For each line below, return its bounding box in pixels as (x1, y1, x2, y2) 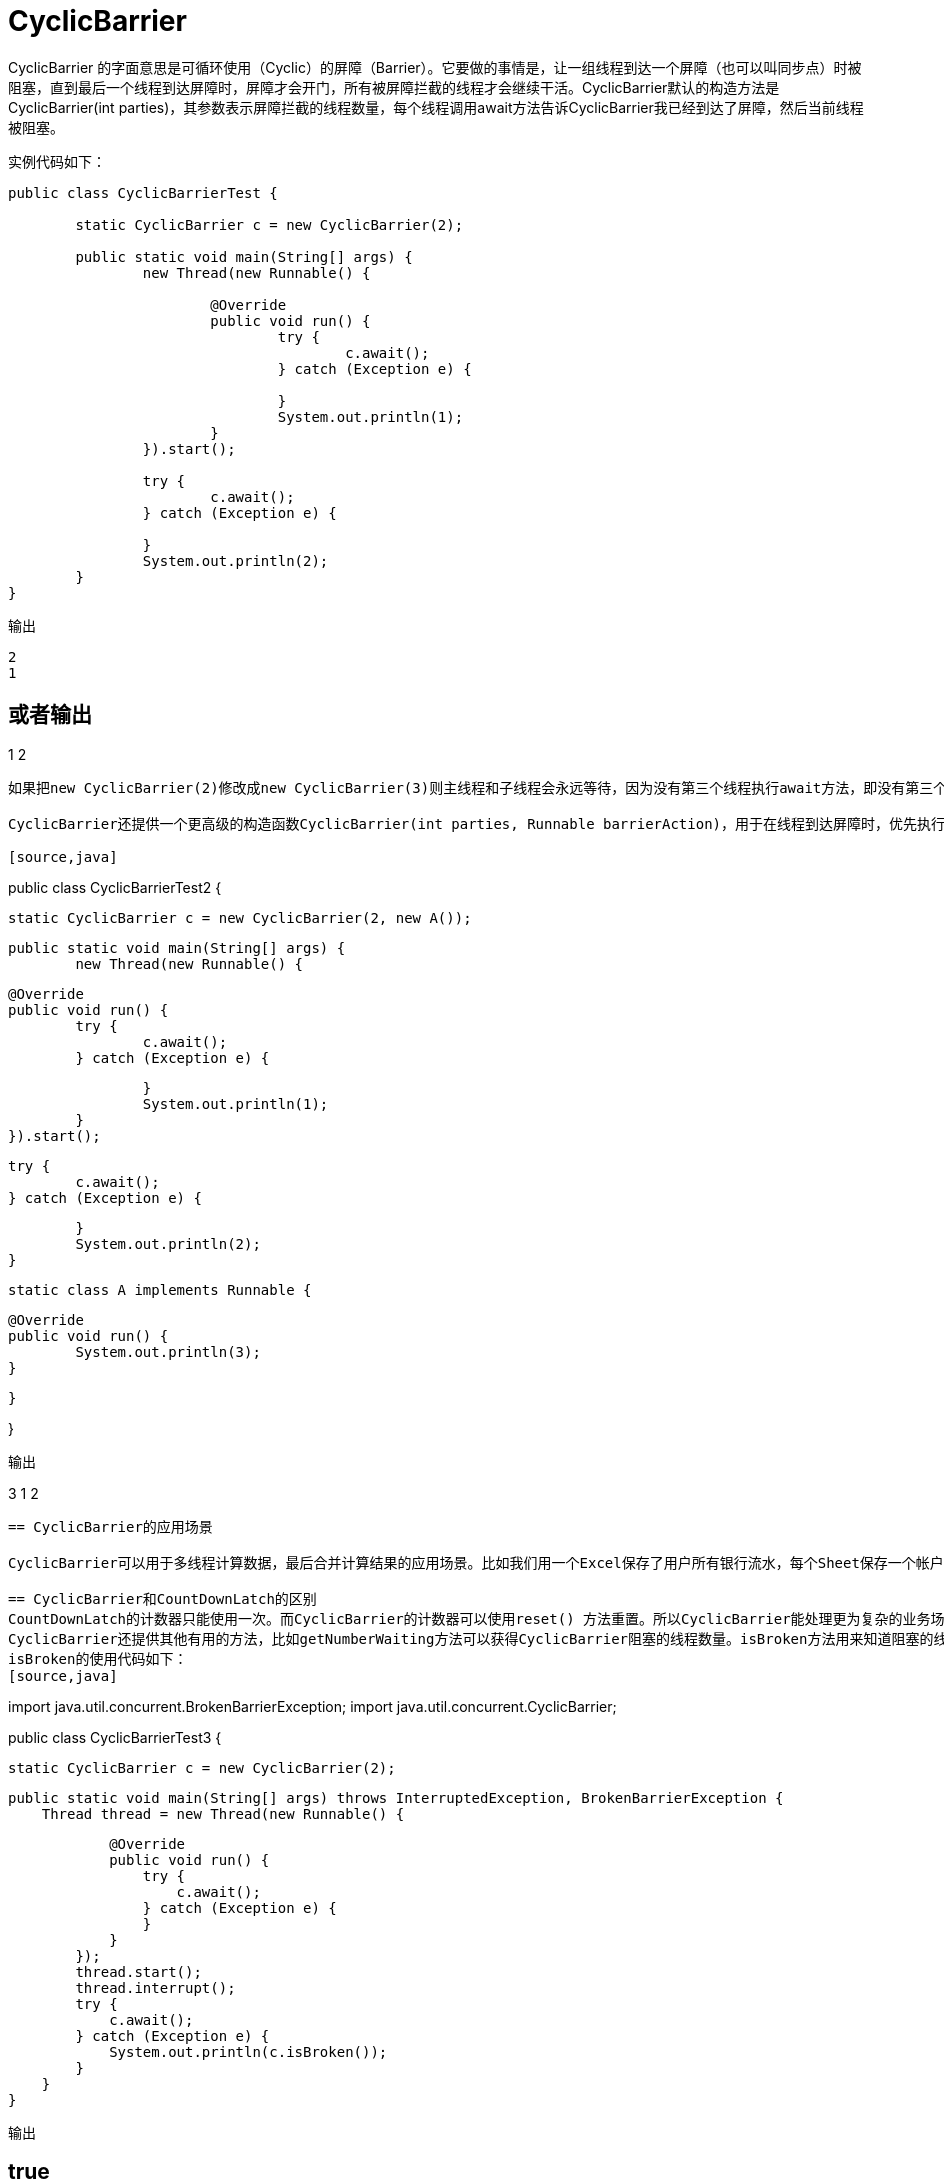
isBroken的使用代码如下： (8, 1650, 188, 1667)
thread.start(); (75, 1963, 202, 1980)
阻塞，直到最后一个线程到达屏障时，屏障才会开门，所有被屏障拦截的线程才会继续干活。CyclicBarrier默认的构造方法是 (8, 78, 780, 96)
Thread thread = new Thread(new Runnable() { (41, 1805, 405, 1822)
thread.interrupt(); (75, 1979, 236, 1996)
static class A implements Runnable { (8, 1281, 312, 1298)
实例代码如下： (8, 152, 106, 170)
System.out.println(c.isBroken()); (109, 2043, 388, 2060)
